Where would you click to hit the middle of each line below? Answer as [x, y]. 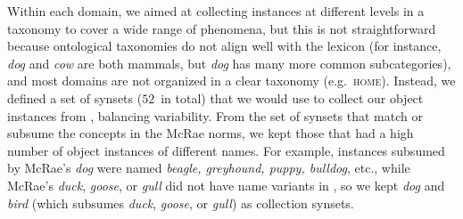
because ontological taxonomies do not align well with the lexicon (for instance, [224, 46]
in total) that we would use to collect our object [292, 97]
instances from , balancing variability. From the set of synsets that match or [215, 115]
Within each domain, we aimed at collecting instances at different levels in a [216, 11]
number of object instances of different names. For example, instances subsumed [226, 150]
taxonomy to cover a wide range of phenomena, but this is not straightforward [222, 28]
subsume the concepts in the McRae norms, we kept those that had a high [211, 133]
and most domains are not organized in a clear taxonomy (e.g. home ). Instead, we [231, 81]
